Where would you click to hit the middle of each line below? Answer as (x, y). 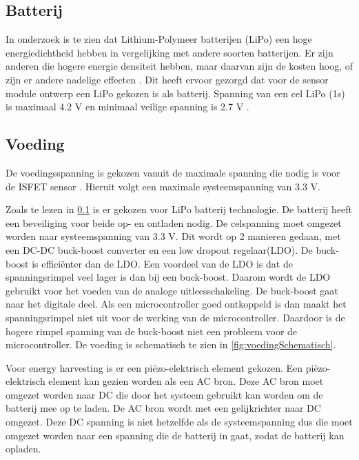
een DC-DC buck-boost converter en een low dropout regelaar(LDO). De (159, 249)
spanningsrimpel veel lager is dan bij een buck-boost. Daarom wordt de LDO (168, 277)
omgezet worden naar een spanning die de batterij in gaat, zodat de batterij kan (175, 435)
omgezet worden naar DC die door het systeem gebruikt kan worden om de (164, 394)
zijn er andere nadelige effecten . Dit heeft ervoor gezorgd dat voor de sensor (167, 79)
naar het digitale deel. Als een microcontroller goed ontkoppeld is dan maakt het (176, 304)
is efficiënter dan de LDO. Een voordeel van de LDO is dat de (162, 263)
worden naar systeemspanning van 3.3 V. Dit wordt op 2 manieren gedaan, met (173, 236)
